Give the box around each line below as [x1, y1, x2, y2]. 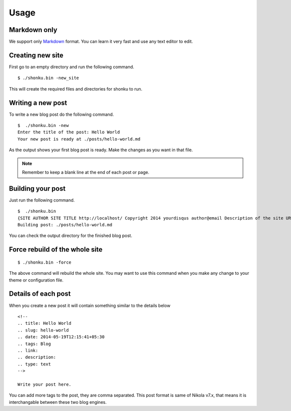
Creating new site [9, 51, 64, 59]
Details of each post [9, 290, 71, 298]
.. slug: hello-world [17, 327, 69, 333]
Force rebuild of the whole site [9, 245, 103, 254]
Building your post [9, 184, 65, 192]
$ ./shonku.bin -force [17, 259, 72, 265]
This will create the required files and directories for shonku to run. [9, 86, 143, 92]
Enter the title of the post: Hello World [17, 129, 120, 135]
